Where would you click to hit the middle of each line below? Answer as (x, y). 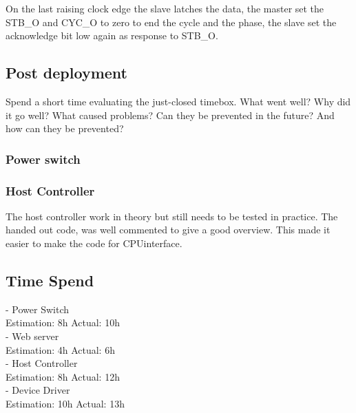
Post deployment (66, 73)
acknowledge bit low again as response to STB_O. (112, 35)
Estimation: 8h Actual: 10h (63, 322)
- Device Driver (38, 390)
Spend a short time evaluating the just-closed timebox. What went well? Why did (178, 101)
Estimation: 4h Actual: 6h (60, 349)
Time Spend (50, 280)
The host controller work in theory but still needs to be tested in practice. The (172, 216)
